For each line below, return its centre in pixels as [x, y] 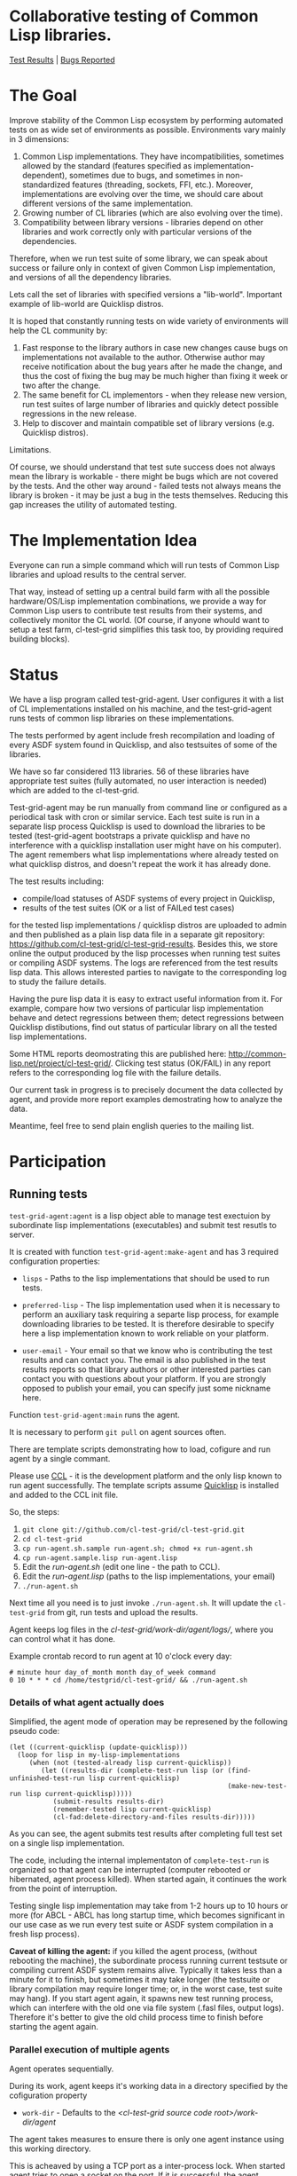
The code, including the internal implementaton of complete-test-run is [139, 1860]
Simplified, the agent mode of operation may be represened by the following [148, 1722]
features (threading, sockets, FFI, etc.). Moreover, [163, 185]
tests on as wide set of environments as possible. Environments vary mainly [148, 130]
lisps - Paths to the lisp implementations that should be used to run [146, 1278]
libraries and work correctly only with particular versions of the [137, 232]
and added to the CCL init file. [64, 1494]
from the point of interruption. [63, 1888]
